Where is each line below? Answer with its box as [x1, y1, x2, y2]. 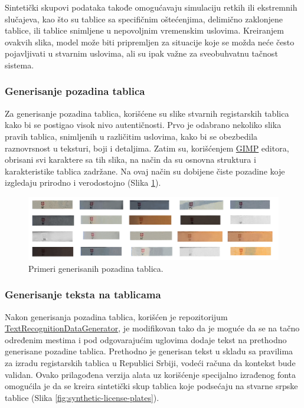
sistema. [5, 58, 34, 71]
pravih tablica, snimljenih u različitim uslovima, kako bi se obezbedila [5, 130, 258, 142]
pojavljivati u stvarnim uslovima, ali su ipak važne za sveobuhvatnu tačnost [5, 47, 278, 60]
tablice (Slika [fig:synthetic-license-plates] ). [5, 391, 159, 403]
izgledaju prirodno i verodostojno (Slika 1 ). [5, 176, 161, 189]
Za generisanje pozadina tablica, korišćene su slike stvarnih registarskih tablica [5, 107, 289, 119]
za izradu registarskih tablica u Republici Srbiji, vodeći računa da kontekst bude [5, 356, 296, 368]
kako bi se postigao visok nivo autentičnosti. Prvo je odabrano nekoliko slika [5, 119, 282, 131]
